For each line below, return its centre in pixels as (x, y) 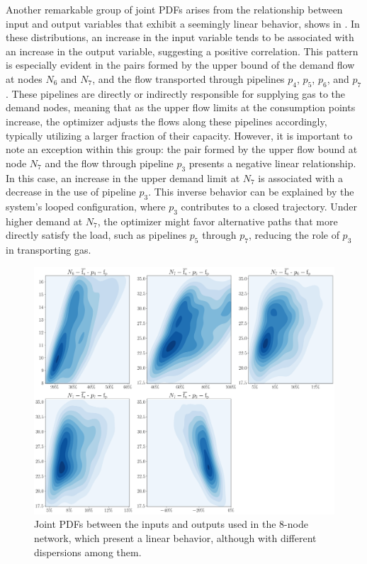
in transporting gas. (49, 250)
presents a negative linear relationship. (272, 163)
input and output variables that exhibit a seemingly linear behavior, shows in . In (183, 23)
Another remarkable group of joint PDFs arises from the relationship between (174, 9)
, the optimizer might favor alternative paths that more (218, 221)
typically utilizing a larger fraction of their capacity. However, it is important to (179, 135)
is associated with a (300, 177)
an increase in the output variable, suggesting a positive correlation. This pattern (182, 51)
